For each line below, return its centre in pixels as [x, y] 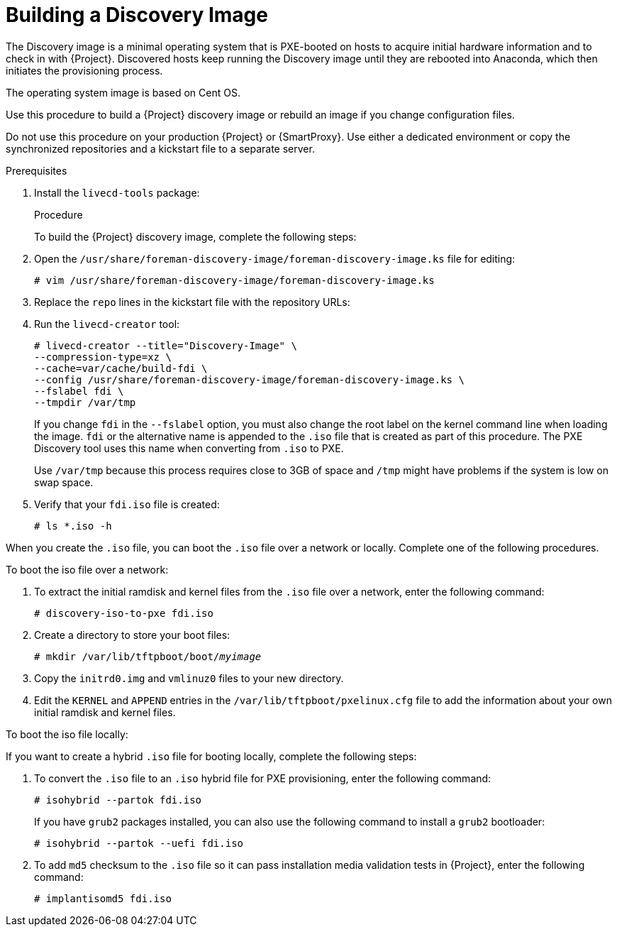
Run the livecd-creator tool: [107, 324]
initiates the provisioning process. [84, 70]
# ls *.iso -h [73, 526]
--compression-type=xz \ [103, 357]
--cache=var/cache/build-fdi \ [121, 368]
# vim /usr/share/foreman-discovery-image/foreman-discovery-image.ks [234, 280]
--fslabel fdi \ [79, 391]
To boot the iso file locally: [67, 734]
